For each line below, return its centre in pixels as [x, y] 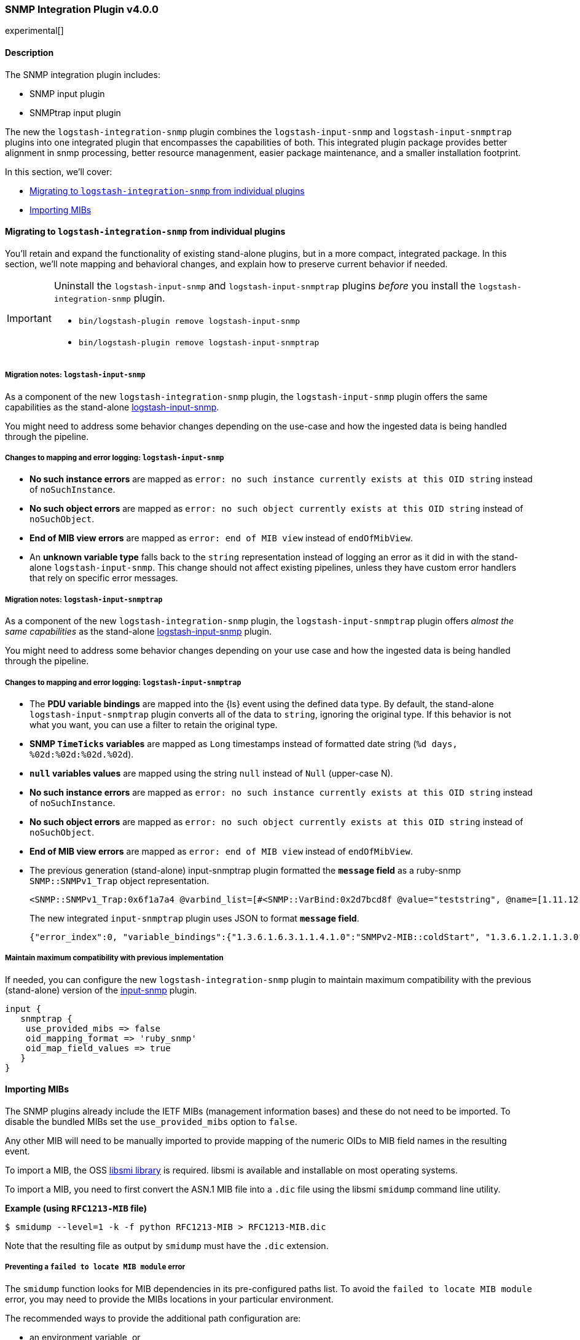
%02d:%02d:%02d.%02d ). [82, 754]
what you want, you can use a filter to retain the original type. [154, 724]
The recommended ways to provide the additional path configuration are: [153, 1318]
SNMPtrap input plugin [75, 112]
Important [29, 318]
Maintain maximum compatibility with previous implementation [114, 958]
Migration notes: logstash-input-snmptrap [84, 599]
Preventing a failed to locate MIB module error [95, 1267]
